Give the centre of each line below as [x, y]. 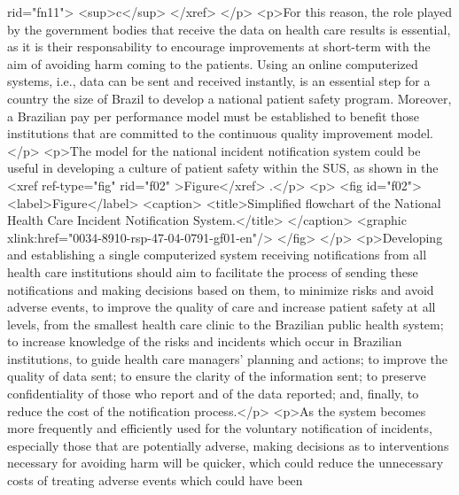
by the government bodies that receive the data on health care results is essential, [229, 29]
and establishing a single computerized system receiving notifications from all [217, 255]
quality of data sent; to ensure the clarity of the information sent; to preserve [217, 376]
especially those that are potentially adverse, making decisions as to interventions [228, 445]
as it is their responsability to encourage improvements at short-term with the [219, 46]
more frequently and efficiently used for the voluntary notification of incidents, [220, 428]
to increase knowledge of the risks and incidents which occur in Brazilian [205, 341]
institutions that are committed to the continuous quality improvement [200, 133]
